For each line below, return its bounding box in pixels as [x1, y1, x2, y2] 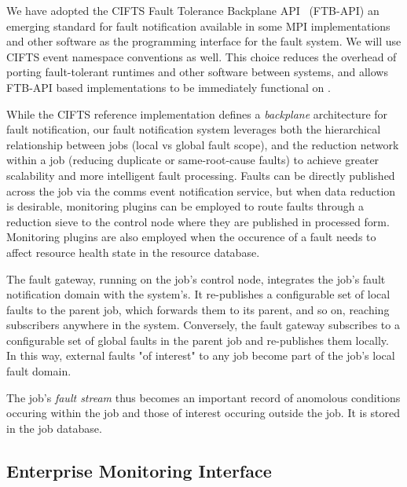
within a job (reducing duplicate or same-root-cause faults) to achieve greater [6, 152, 379, 168]
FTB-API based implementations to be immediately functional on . [6, 79, 331, 95]
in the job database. [6, 419, 102, 436]
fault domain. [6, 363, 71, 379]
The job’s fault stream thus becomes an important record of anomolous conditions [6, 389, 401, 405]
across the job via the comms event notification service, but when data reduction [6, 182, 396, 199]
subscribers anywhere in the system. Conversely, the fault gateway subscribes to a [6, 317, 400, 333]
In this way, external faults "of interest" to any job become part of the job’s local [6, 347, 395, 364]
